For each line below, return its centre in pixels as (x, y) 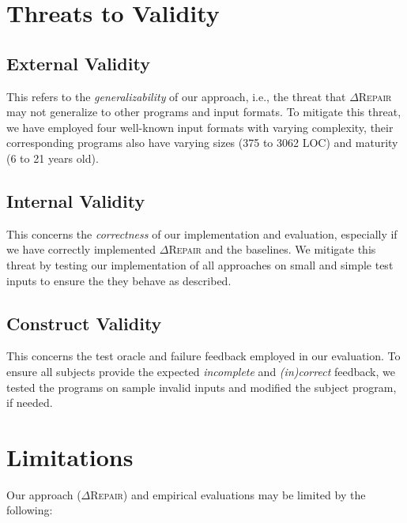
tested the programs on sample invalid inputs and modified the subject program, (202, 387)
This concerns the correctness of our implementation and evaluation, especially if (202, 233)
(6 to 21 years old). (53, 158)
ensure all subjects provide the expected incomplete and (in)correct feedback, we (201, 371)
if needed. (30, 403)
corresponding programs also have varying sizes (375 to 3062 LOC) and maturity (202, 143)
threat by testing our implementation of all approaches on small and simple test (200, 264)
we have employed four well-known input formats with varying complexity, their (200, 127)
